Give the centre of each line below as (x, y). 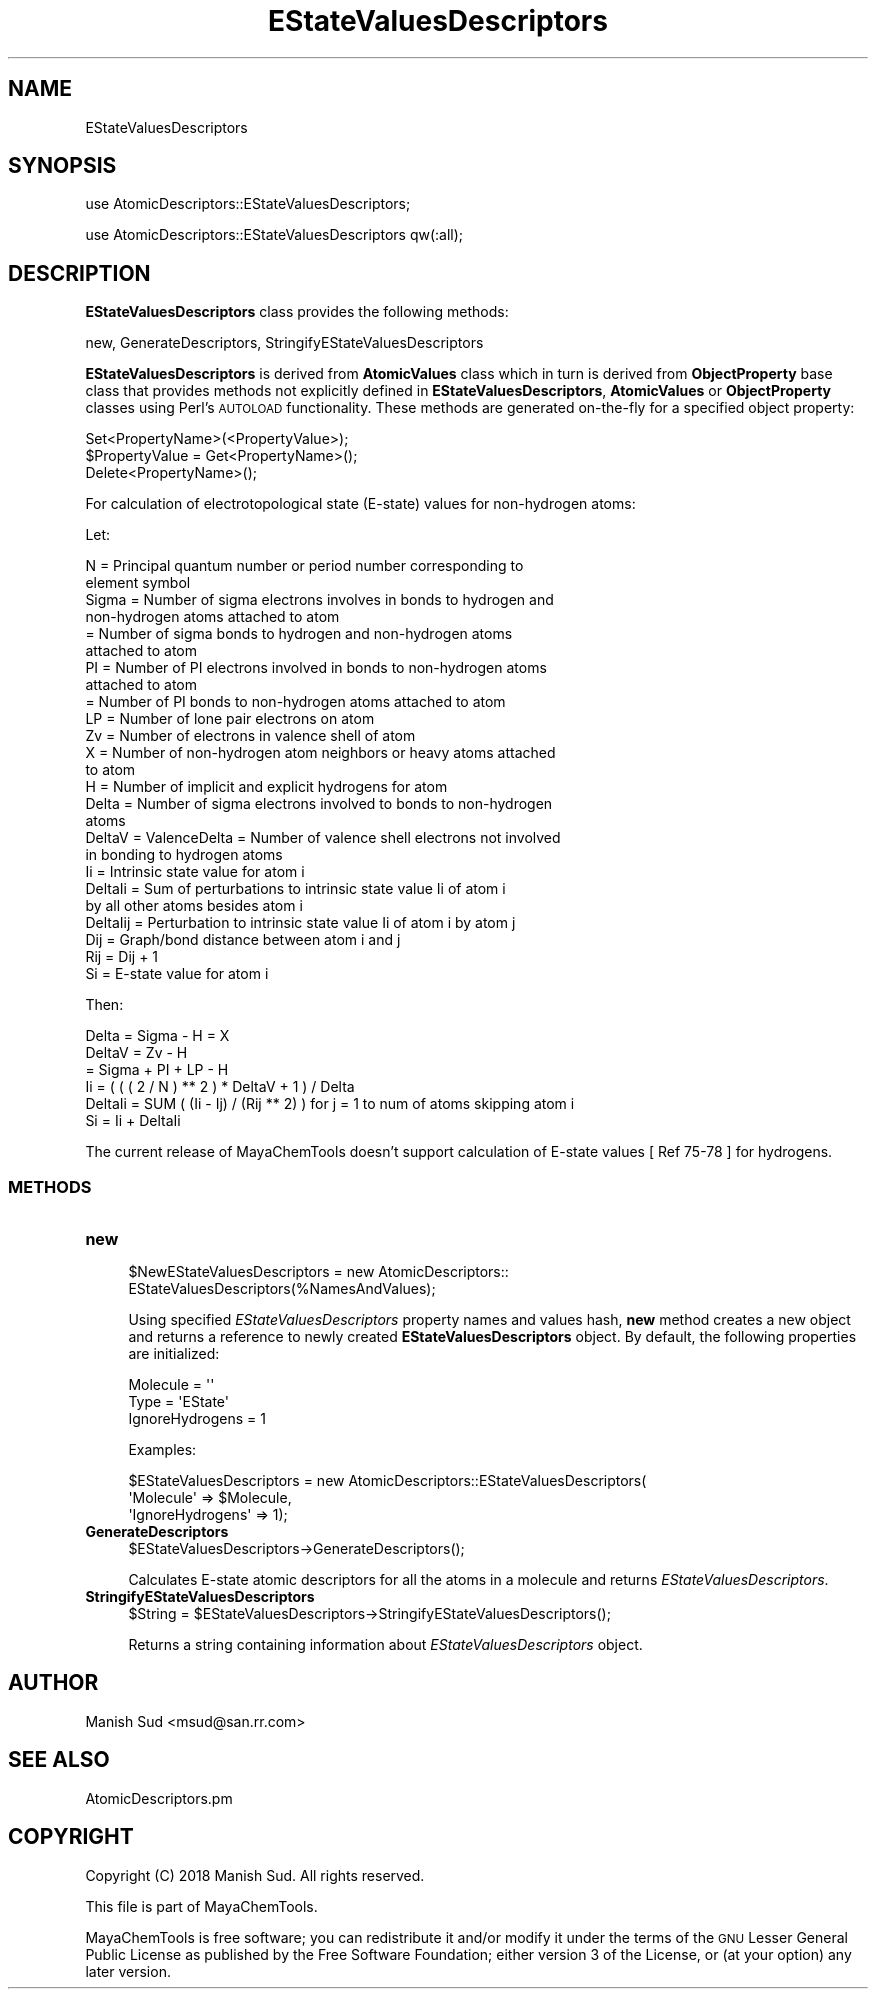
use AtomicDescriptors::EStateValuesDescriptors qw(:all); (274, 235)
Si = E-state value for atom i (177, 974)
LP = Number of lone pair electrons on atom (230, 719)
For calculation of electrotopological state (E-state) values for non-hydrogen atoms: (360, 504)
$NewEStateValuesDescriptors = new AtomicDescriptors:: (318, 1272)
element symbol (138, 583)
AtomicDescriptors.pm (159, 1798)
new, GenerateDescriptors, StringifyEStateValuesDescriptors (284, 343)
